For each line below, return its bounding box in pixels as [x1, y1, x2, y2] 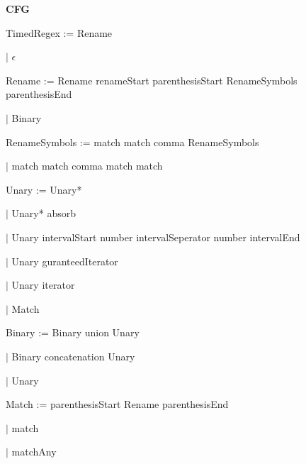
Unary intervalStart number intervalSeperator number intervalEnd [11, 229, 300, 244]
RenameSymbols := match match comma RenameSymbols [6, 134, 259, 149]
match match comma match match [11, 158, 163, 173]
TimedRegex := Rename [6, 25, 113, 40]
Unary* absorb [11, 206, 76, 221]
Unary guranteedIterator [11, 253, 118, 268]
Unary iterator [11, 277, 75, 292]
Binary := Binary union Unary [6, 325, 140, 340]
